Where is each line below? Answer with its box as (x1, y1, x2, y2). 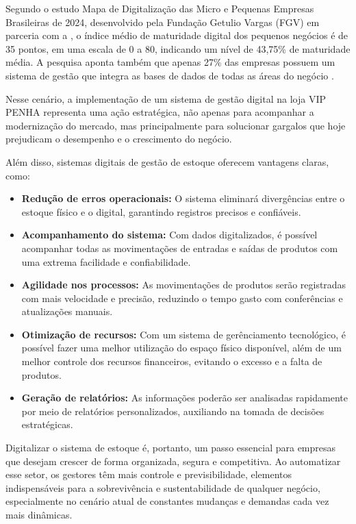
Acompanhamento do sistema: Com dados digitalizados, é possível (21, 227, 318, 242)
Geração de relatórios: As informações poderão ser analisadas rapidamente (21, 390, 348, 405)
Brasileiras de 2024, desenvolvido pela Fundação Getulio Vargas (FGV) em (5, 14, 320, 29)
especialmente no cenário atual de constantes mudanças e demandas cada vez (5, 494, 329, 508)
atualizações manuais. (21, 304, 113, 319)
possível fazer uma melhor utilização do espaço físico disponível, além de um (21, 340, 342, 355)
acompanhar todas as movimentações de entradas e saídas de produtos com (21, 240, 338, 255)
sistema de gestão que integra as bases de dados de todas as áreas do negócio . (5, 68, 334, 82)
